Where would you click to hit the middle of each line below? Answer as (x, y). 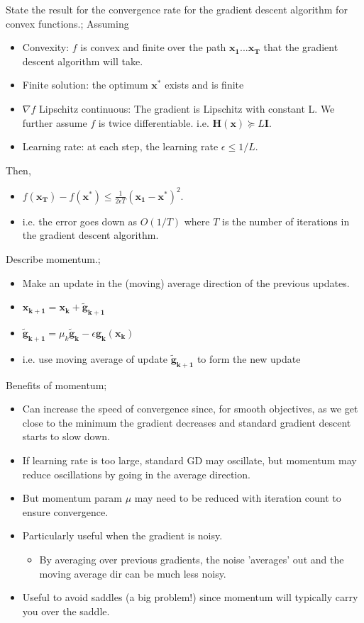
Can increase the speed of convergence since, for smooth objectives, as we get (190, 409)
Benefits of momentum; (56, 385)
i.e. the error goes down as (80, 221)
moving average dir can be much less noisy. (133, 573)
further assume (55, 122)
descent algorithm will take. (83, 61)
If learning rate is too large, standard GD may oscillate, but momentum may (189, 460)
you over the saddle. (66, 611)
